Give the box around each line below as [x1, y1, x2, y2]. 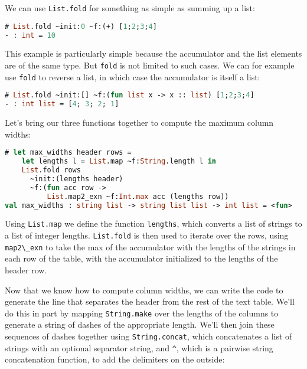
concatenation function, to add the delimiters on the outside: [5, 353, 225, 365]
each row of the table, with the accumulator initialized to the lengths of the [5, 252, 278, 264]
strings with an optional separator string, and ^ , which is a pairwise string [5, 341, 273, 354]
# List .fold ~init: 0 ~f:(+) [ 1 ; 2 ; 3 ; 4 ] [5, 22, 157, 31]
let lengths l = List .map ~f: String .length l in [21, 157, 216, 166]
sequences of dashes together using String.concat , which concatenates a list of [5, 329, 292, 342]
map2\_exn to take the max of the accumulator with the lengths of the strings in [5, 240, 296, 253]
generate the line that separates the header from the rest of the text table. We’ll [5, 295, 295, 308]
